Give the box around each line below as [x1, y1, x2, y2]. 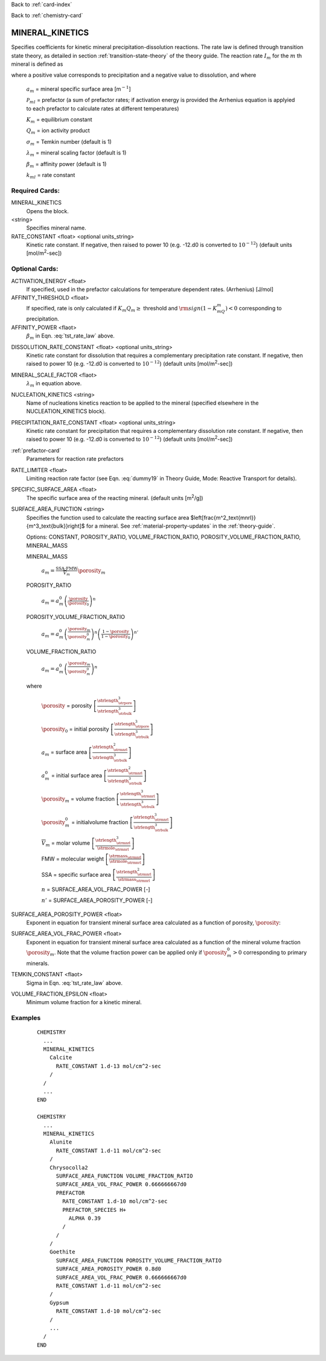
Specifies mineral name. [26, 224, 87, 232]
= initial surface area [51, 772, 103, 779]
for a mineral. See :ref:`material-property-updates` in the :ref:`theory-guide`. [86, 522, 276, 530]
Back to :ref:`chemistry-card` [11, 12, 83, 19]
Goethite [49, 1249, 75, 1255]
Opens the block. [26, 207, 69, 214]
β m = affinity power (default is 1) [26, 160, 107, 169]
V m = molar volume [41, 839, 91, 848]
